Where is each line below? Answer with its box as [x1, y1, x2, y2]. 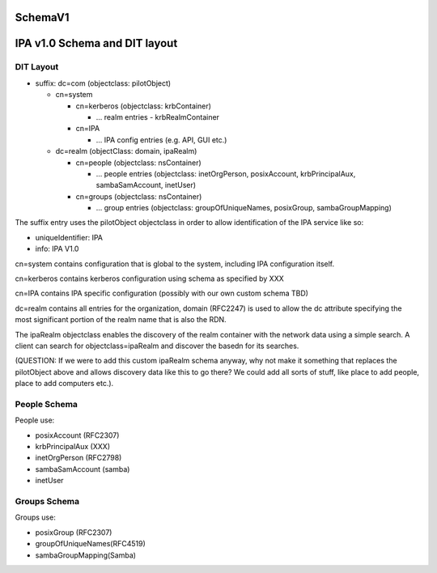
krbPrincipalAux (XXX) [35, 442, 111, 452]
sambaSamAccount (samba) [35, 464, 130, 473]
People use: [15, 415, 55, 425]
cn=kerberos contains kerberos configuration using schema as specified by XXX [15, 274, 284, 283]
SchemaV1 [15, 11, 70, 24]
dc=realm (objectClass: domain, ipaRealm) [55, 146, 197, 156]
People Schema [15, 398, 78, 410]
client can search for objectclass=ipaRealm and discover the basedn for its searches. [15, 341, 299, 350]
